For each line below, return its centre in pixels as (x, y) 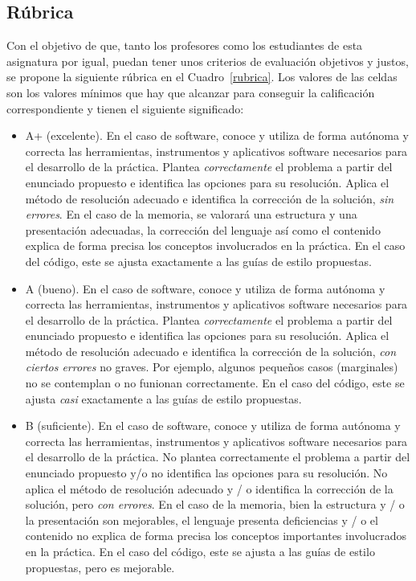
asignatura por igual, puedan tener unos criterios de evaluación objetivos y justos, (208, 61)
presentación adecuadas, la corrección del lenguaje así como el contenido (203, 229)
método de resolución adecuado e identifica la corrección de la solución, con (211, 351)
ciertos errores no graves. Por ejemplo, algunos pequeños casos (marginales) (212, 367)
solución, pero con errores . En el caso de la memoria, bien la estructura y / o (215, 504)
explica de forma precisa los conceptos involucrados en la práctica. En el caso (215, 245)
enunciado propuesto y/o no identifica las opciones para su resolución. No (206, 473)
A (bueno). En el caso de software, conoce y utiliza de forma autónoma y (205, 288)
